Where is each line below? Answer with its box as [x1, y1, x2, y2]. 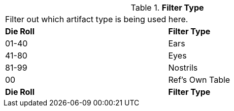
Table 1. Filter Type [130, 3, 204, 13]
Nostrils [168, 63, 198, 73]
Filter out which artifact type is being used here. [5, 14, 188, 24]
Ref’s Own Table [168, 75, 230, 85]
